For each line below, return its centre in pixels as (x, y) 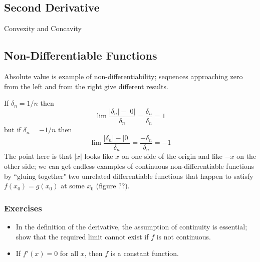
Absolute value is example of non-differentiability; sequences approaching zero (123, 76)
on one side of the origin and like (172, 156)
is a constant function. (145, 253)
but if (13, 129)
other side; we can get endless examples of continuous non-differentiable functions (129, 166)
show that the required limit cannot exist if (82, 236)
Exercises (23, 208)
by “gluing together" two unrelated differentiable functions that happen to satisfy (129, 176)
